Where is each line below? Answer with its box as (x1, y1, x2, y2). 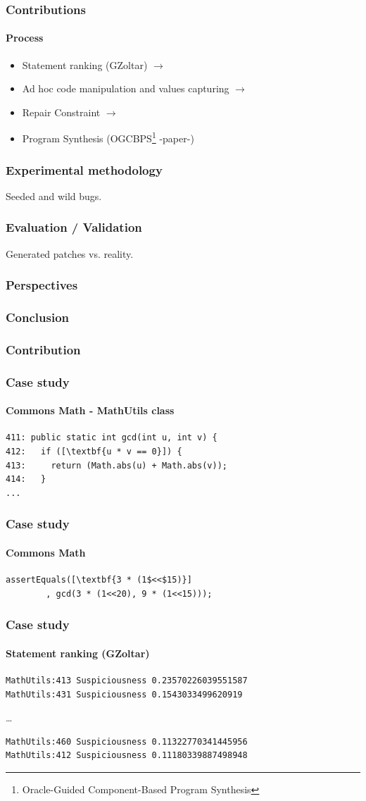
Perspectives (6, 276, 78, 294)
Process (6, 30, 44, 45)
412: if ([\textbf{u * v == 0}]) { (6, 447, 182, 457)
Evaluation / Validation (6, 218, 142, 236)
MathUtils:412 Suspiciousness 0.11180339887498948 (6, 750, 248, 761)
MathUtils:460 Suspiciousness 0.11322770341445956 (6, 736, 248, 747)
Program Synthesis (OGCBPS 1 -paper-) (22, 129, 194, 146)
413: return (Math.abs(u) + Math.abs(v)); (6, 460, 227, 471)
